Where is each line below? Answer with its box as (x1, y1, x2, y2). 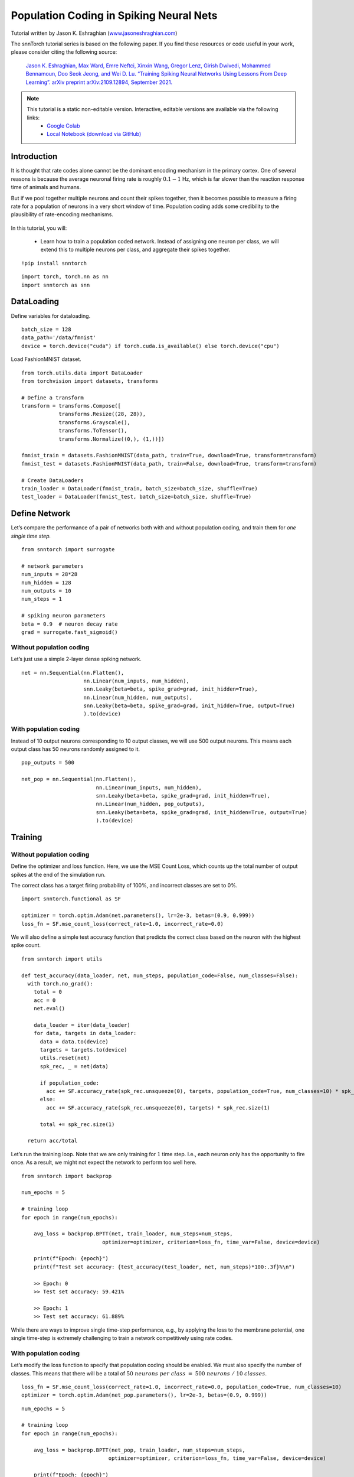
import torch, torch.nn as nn (21, 274, 109, 280)
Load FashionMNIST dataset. (11, 356, 82, 363)
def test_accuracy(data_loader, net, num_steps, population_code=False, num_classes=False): (21, 972, 299, 979)
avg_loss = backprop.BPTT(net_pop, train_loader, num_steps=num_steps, (33, 1446, 245, 1453)
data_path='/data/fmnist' (21, 334, 97, 341)
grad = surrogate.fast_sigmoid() (21, 629, 118, 635)
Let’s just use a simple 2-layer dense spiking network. (11, 656, 142, 663)
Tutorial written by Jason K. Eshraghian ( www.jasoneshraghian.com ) (11, 30, 178, 37)
